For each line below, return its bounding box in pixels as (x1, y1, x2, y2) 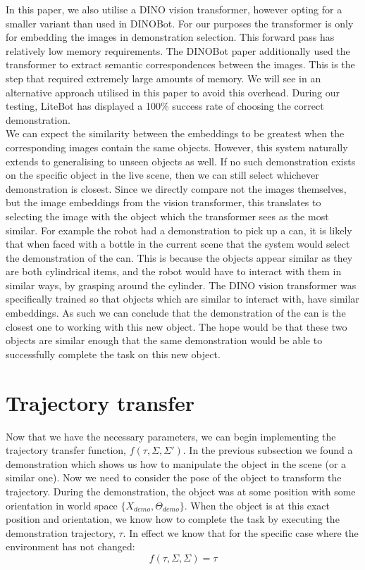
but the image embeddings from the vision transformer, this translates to (6, 195, 321, 210)
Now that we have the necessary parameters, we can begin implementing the (6, 429, 336, 443)
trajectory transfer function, (6, 443, 126, 457)
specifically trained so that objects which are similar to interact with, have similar (6, 291, 359, 306)
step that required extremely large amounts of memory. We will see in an (6, 70, 321, 85)
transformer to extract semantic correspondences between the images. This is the (6, 57, 355, 72)
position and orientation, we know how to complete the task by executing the (6, 512, 340, 526)
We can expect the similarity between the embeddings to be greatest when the (6, 126, 345, 141)
